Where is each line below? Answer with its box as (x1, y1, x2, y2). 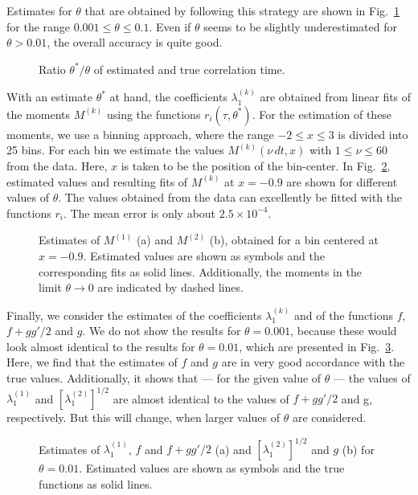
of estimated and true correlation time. (93, 60, 285, 77)
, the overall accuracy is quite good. (47, 34, 223, 51)
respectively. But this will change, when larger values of (6, 409, 281, 425)
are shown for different (286, 173, 398, 190)
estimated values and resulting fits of (6, 173, 188, 190)
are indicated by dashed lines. (97, 279, 244, 296)
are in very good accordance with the (221, 354, 405, 370)
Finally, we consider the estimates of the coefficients (6, 306, 262, 323)
